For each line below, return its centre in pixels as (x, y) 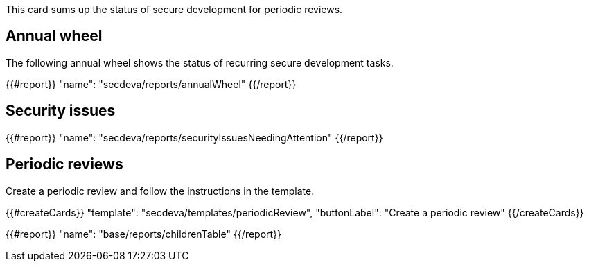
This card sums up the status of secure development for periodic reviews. (174, 9)
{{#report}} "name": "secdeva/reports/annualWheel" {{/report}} (151, 84)
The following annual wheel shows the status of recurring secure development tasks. (200, 62)
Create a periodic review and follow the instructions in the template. (160, 191)
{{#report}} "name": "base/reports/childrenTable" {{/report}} (144, 234)
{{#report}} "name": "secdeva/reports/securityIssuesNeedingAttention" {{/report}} (194, 137)
